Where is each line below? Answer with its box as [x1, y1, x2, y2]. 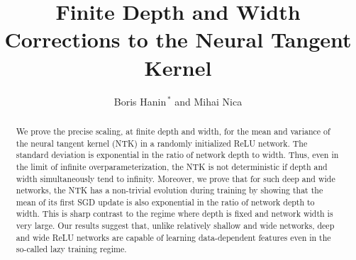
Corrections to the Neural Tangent [4, 25, 352, 54]
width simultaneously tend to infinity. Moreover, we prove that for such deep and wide [16, 172, 335, 184]
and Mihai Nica [174, 94, 243, 108]
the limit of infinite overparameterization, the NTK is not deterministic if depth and [16, 160, 328, 172]
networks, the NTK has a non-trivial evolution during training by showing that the [16, 184, 323, 196]
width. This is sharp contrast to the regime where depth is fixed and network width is [16, 208, 333, 220]
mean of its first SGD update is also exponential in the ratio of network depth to [16, 196, 315, 208]
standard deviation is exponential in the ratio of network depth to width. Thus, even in [16, 149, 339, 161]
